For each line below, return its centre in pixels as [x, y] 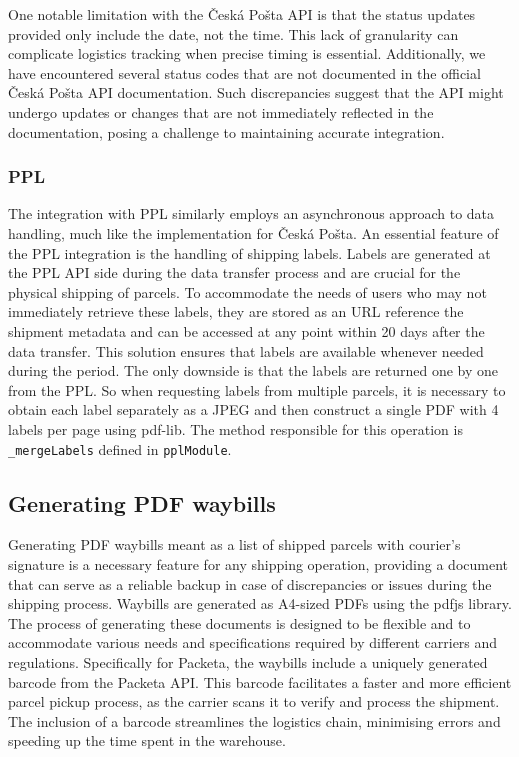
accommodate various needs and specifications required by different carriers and [253, 642]
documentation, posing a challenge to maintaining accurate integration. [226, 131]
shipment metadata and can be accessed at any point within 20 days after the [246, 330]
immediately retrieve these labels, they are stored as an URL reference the [236, 311]
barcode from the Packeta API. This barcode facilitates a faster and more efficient [260, 681]
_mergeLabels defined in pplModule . [120, 448]
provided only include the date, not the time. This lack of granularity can [233, 33]
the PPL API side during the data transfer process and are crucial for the [234, 272]
